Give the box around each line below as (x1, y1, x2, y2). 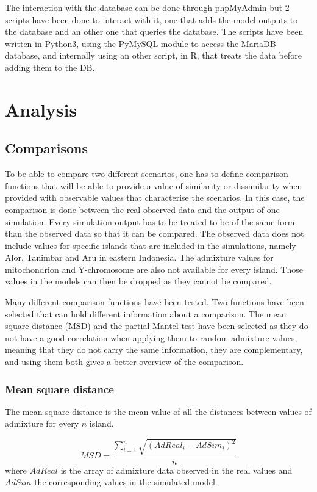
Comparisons (5, 139, 88, 157)
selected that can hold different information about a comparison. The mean (5, 307, 287, 320)
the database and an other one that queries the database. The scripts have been (5, 25, 304, 38)
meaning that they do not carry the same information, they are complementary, (5, 343, 303, 356)
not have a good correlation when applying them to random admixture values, (5, 331, 297, 344)
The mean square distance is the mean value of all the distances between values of (5, 405, 312, 418)
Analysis (5, 96, 77, 121)
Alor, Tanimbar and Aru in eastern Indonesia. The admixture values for (5, 251, 274, 264)
